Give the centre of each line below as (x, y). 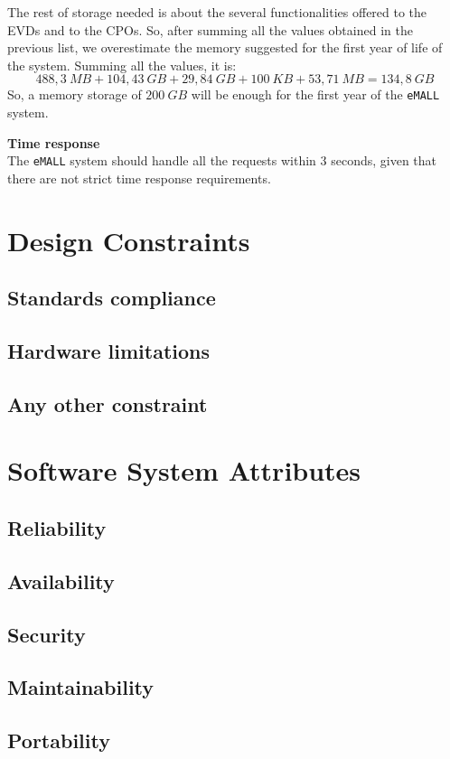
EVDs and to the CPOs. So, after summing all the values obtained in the (210, 29)
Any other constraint (108, 403)
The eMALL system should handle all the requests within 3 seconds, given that (222, 160)
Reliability (57, 527)
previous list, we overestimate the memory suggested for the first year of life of (225, 47)
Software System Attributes (184, 470)
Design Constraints (129, 240)
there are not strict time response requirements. (139, 178)
